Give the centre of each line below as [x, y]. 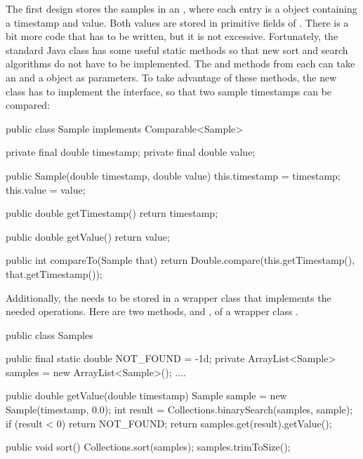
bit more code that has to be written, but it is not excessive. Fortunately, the [172, 36]
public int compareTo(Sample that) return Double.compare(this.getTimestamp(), [180, 260]
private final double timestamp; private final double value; [131, 152]
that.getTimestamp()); [54, 273]
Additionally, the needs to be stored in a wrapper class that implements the [169, 297]
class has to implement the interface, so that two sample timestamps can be [169, 91]
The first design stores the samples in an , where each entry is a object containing [181, 8]
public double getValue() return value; [88, 236]
